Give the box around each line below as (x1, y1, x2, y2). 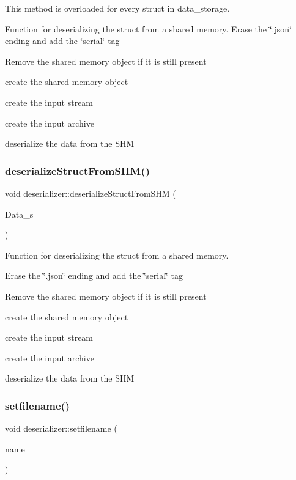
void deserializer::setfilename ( (5, 422, 117, 435)
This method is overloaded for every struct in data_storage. (5, 2, 230, 14)
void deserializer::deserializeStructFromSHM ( (5, 186, 176, 199)
